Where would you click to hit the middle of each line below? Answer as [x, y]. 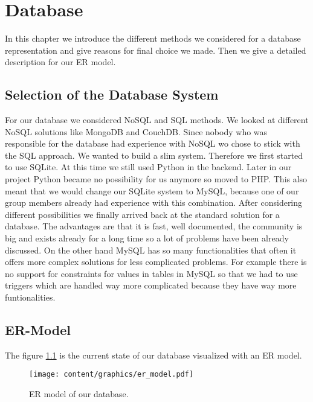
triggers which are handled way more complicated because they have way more [151, 285]
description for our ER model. [60, 62]
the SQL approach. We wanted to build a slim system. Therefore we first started [154, 155]
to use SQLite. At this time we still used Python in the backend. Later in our [148, 167]
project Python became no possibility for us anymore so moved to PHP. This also [156, 179]
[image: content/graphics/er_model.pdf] [111, 375]
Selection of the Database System [112, 94]
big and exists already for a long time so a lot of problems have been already [147, 238]
